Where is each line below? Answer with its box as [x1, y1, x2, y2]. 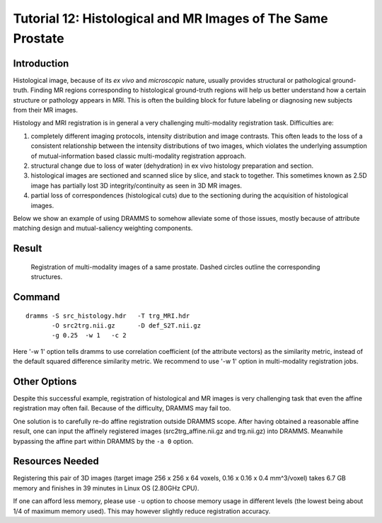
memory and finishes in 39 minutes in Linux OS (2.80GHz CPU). [13, 483, 199, 492]
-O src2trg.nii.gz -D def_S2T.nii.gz [52, 321, 202, 329]
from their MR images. [13, 106, 78, 115]
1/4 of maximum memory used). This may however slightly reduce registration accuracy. [13, 507, 271, 515]
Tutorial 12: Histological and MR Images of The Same [13, 11, 328, 26]
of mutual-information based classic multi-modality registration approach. [30, 151, 247, 160]
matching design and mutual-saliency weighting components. [13, 224, 193, 233]
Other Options [13, 375, 77, 387]
